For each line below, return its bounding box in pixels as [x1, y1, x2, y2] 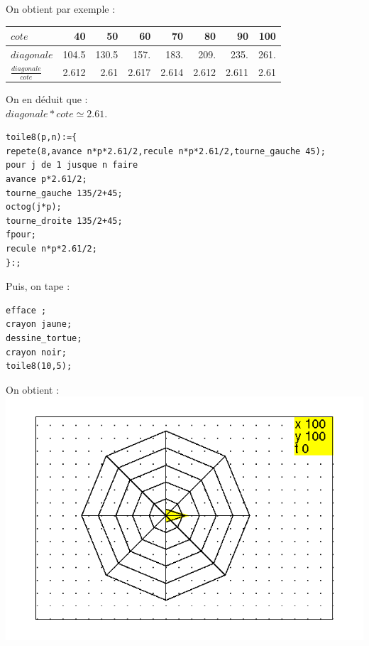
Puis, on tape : [6, 279, 70, 294]
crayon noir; [6, 347, 67, 357]
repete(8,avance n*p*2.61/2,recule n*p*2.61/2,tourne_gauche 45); [6, 146, 326, 156]
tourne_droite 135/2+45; [6, 215, 123, 226]
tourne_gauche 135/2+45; [6, 188, 123, 198]
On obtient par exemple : [6, 1, 116, 16]
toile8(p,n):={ [6, 132, 77, 143]
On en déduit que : [6, 92, 88, 107]
